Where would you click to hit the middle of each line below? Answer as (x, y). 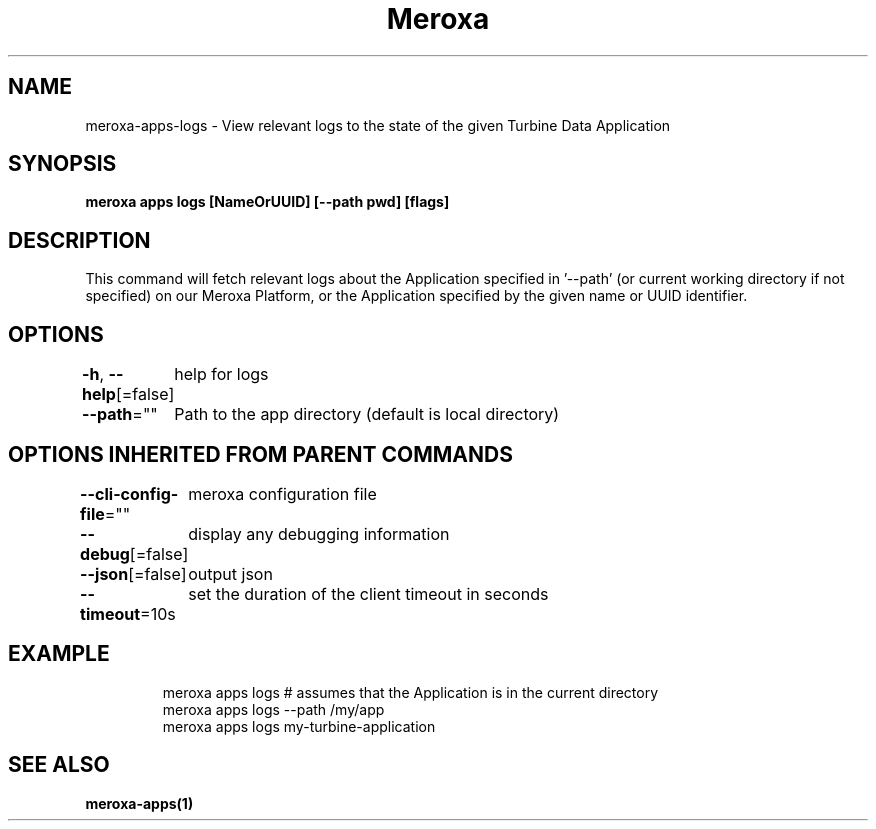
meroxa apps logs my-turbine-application (299, 726)
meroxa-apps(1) (139, 803)
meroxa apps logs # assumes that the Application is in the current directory (410, 692)
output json (230, 573)
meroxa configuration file (282, 493)
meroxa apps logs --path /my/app (273, 709)
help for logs (221, 374)
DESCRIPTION (79, 240)
